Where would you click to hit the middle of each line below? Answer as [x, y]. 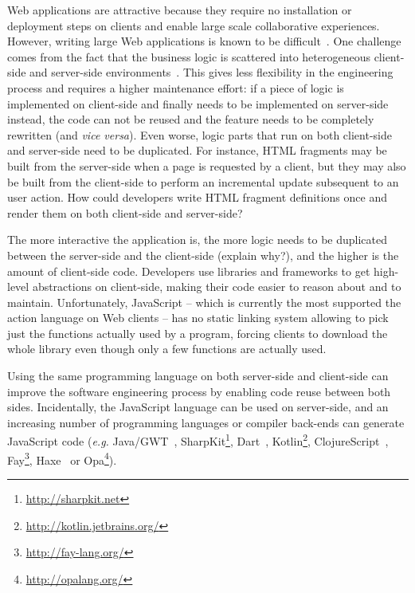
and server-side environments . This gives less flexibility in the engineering [211, 72]
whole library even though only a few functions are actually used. [167, 349]
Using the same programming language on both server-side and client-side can [198, 376]
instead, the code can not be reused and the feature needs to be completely [191, 119]
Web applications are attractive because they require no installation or [180, 10]
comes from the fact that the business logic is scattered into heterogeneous [189, 56]
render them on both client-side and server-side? [125, 212]
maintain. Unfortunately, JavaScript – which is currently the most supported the [204, 302]
